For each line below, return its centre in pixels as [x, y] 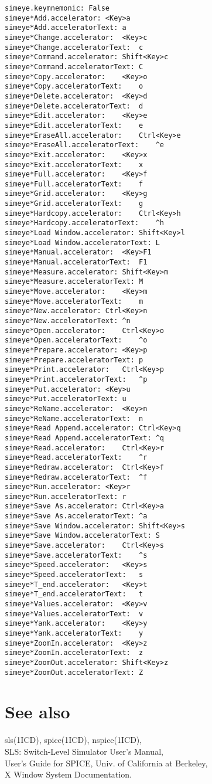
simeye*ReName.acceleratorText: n [74, 418]
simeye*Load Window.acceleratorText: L [82, 242]
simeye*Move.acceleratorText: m [74, 301]
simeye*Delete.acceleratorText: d [74, 106]
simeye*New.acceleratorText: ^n [68, 321]
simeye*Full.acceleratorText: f [74, 184]
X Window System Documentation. [68, 774]
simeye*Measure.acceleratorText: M [74, 282]
